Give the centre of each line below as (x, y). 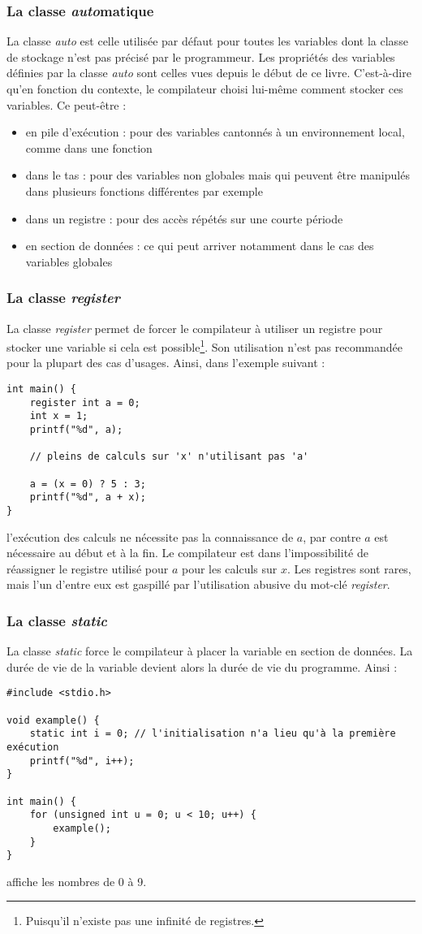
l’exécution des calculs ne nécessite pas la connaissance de (150, 536)
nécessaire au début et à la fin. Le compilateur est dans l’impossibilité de (187, 553)
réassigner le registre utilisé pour (88, 568)
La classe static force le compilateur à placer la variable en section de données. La (210, 651)
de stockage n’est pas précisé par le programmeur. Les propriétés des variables (201, 56)
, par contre (332, 536)
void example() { (53, 720)
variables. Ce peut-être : (67, 104)
